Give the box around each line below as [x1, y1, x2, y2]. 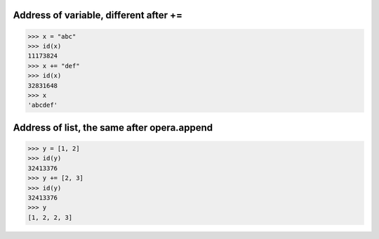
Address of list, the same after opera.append [13, 122, 213, 134]
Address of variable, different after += [13, 9, 182, 21]
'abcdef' [27, 101, 58, 109]
